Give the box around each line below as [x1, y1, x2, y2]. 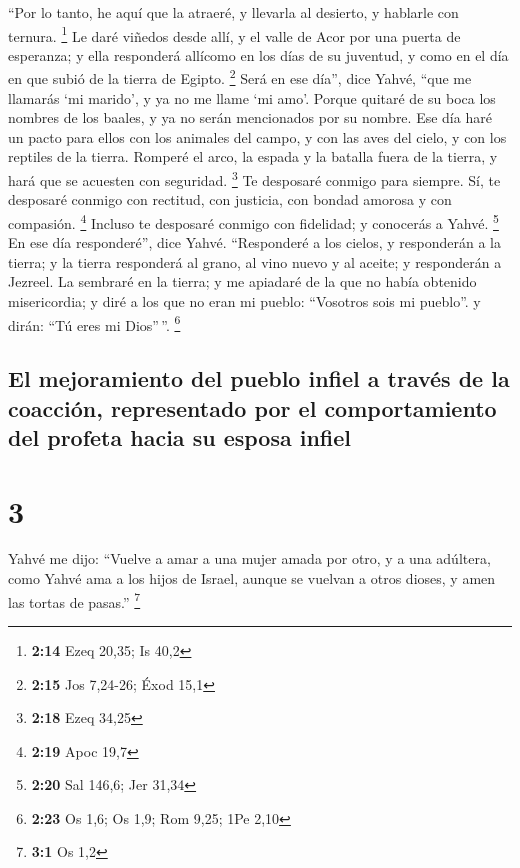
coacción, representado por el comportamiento [8, 392, 497, 423]
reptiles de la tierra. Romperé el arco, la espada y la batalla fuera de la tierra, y [8, 146, 498, 167]
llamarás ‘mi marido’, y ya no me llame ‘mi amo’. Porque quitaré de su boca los [8, 87, 496, 108]
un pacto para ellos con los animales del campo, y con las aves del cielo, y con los [8, 126, 507, 147]
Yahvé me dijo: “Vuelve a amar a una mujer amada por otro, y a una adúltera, [8, 548, 491, 569]
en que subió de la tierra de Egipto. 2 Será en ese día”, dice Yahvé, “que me [8, 65, 472, 89]
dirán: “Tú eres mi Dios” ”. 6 [8, 311, 181, 335]
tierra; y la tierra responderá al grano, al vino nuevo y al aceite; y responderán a [8, 251, 502, 272]
